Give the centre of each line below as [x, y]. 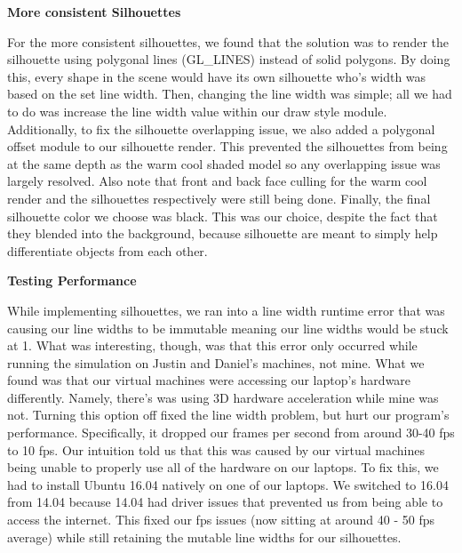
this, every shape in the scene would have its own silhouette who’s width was [217, 76]
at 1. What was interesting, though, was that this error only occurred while [212, 345]
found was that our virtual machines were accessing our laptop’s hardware [209, 380]
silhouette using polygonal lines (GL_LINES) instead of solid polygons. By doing [229, 59]
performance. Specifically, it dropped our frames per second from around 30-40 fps [231, 433]
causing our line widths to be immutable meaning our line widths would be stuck [228, 328]
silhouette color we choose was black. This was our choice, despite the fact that [223, 216]
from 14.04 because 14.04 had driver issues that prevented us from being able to [225, 502]
